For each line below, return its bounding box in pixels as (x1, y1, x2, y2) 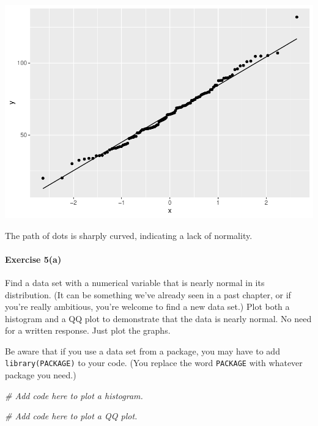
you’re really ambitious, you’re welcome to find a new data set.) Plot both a (5, 300, 290, 313)
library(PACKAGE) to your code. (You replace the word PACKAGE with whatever (5, 356, 303, 369)
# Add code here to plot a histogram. (5, 389, 143, 402)
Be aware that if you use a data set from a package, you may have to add (5, 344, 280, 357)
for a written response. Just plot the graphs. (5, 324, 171, 337)
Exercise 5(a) (5, 252, 62, 265)
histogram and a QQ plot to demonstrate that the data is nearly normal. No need (5, 312, 312, 325)
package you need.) (5, 369, 76, 381)
